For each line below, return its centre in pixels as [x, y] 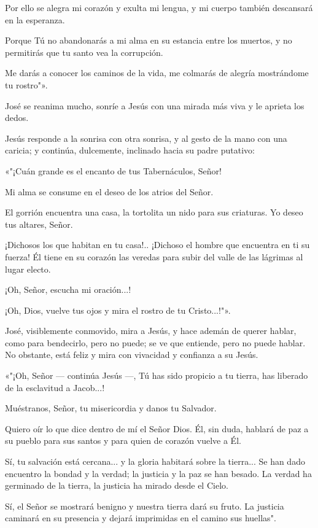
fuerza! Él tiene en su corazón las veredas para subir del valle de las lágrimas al [154, 256]
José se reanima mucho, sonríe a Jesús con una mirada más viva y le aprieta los [155, 105]
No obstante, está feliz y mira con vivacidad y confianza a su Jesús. [132, 355]
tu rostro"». [26, 84]
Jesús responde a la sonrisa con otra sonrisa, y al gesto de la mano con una [146, 138]
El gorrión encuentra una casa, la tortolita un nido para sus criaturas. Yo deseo [154, 212]
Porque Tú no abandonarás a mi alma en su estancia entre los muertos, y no [149, 40]
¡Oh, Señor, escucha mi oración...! [68, 289]
